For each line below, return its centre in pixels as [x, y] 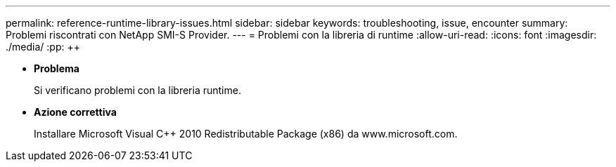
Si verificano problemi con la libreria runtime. [137, 90]
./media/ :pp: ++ [43, 47]
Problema [57, 68]
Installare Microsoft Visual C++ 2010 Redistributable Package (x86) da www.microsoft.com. [246, 134]
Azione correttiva [75, 112]
